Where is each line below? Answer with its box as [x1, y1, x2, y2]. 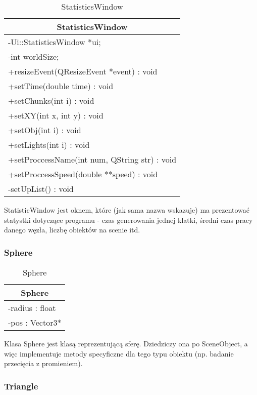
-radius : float [8, 302, 56, 313]
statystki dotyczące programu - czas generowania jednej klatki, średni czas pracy [4, 214, 253, 225]
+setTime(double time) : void [8, 80, 114, 92]
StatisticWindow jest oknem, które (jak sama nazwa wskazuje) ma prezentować [4, 205, 250, 215]
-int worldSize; [8, 51, 59, 62]
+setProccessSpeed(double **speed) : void [8, 168, 158, 180]
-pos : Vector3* [8, 317, 62, 328]
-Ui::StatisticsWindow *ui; [8, 36, 101, 48]
